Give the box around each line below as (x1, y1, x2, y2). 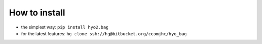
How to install (9, 7, 65, 18)
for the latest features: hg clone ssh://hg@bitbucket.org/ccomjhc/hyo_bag (21, 30, 187, 36)
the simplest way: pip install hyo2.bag (21, 24, 109, 30)
